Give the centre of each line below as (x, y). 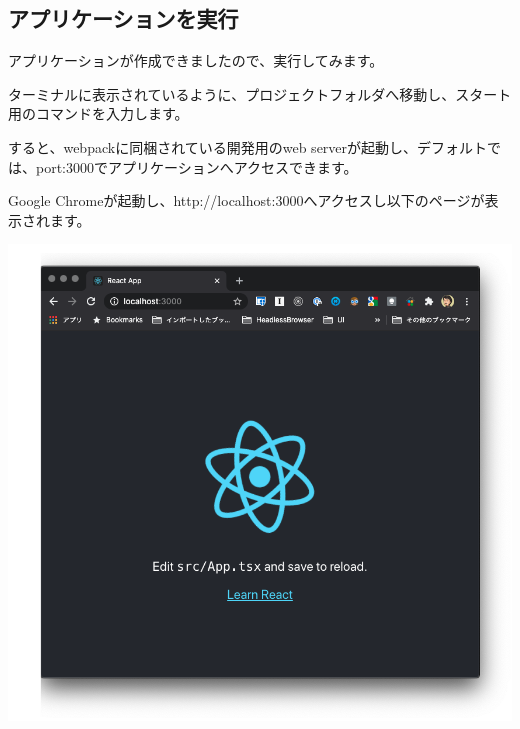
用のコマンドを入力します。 (98, 113)
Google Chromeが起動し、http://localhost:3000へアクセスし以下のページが (246, 200)
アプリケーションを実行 (123, 18)
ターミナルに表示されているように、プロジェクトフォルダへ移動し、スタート (260, 93)
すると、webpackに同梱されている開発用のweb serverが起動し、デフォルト (248, 146)
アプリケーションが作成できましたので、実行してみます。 (196, 60)
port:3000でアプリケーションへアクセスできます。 (196, 166)
